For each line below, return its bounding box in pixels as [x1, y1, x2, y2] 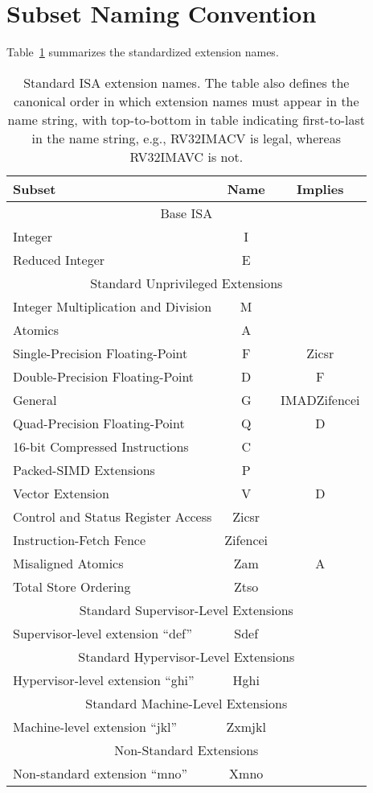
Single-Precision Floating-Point [13, 343, 188, 362]
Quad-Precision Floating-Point [13, 413, 185, 432]
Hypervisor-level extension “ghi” [13, 670, 195, 689]
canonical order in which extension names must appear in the [13, 91, 359, 110]
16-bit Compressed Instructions [13, 436, 189, 456]
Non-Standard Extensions [114, 740, 259, 759]
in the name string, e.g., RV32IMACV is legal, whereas [31, 128, 342, 147]
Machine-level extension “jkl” [13, 717, 178, 736]
